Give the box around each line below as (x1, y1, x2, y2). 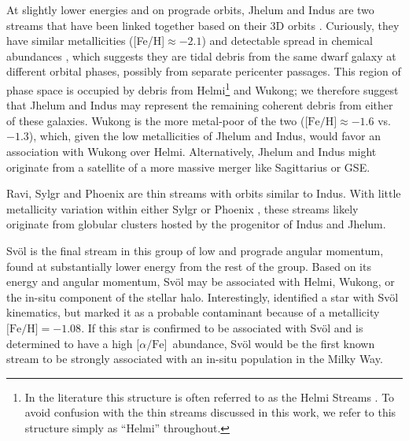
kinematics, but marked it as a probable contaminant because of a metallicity (6, 304, 380, 321)
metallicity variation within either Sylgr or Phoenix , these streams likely (6, 200, 359, 217)
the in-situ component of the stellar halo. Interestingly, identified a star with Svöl (6, 288, 399, 305)
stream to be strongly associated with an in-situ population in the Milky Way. (6, 350, 383, 367)
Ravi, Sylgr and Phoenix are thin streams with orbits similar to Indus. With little (6, 185, 401, 202)
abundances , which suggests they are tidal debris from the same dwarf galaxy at (6, 47, 396, 64)
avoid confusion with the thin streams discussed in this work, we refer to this (24, 404, 396, 421)
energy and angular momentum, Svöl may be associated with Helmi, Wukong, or (6, 273, 395, 290)
